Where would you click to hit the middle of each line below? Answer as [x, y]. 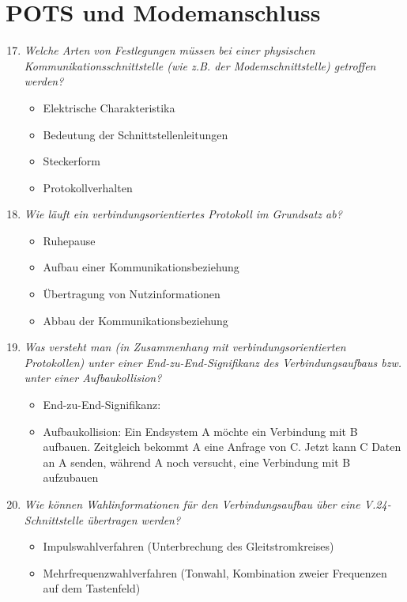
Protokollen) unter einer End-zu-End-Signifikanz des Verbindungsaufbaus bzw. [213, 362]
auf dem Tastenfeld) [92, 588]
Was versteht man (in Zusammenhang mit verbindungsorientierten [185, 347]
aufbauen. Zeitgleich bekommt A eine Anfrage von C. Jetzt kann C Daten [222, 447]
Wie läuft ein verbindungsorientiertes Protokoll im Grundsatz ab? [183, 214]
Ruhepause [69, 240]
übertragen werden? [134, 519]
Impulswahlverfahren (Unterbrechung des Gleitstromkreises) [188, 546]
